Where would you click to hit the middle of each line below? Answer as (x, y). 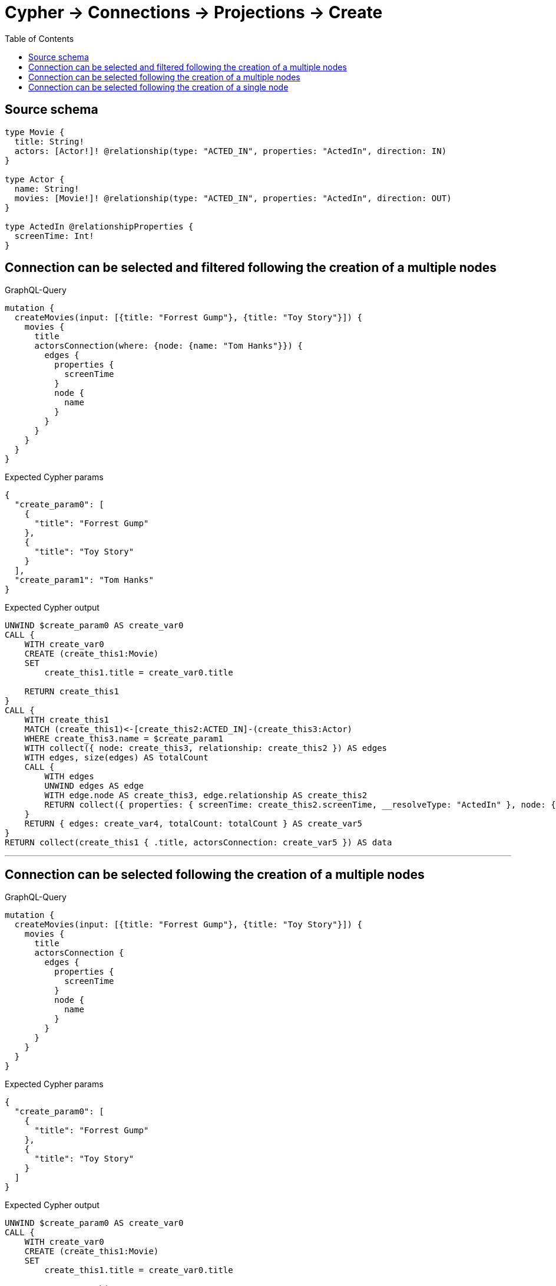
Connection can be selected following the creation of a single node (158, 87)
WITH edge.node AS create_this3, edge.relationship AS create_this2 (206, 795)
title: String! (49, 141)
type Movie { (35, 132)
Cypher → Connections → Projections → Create (194, 12)
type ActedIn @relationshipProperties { (99, 226)
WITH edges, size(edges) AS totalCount (116, 758)
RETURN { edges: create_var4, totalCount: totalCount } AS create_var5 (193, 824)
